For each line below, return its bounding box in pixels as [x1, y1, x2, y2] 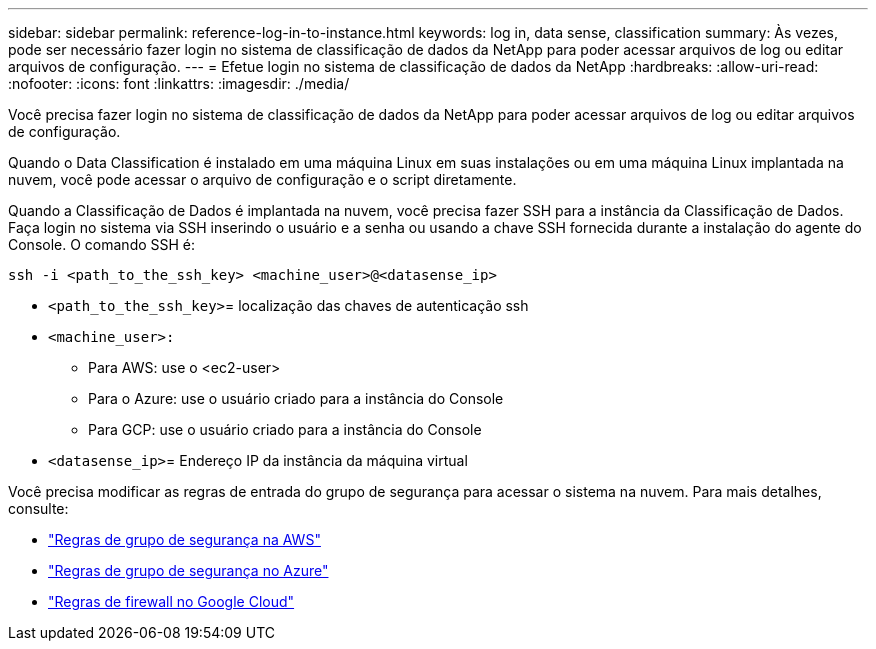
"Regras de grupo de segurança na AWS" [48, 531, 321, 548]
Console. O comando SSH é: [8, 236, 196, 253]
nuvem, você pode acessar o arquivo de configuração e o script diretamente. [8, 171, 517, 188]
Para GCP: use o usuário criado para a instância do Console [88, 421, 482, 438]
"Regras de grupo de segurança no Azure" [48, 562, 329, 579]
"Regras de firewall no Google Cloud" [48, 593, 295, 610]
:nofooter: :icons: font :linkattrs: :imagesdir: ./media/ [8, 75, 350, 92]
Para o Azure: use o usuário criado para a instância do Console [88, 390, 504, 407]
